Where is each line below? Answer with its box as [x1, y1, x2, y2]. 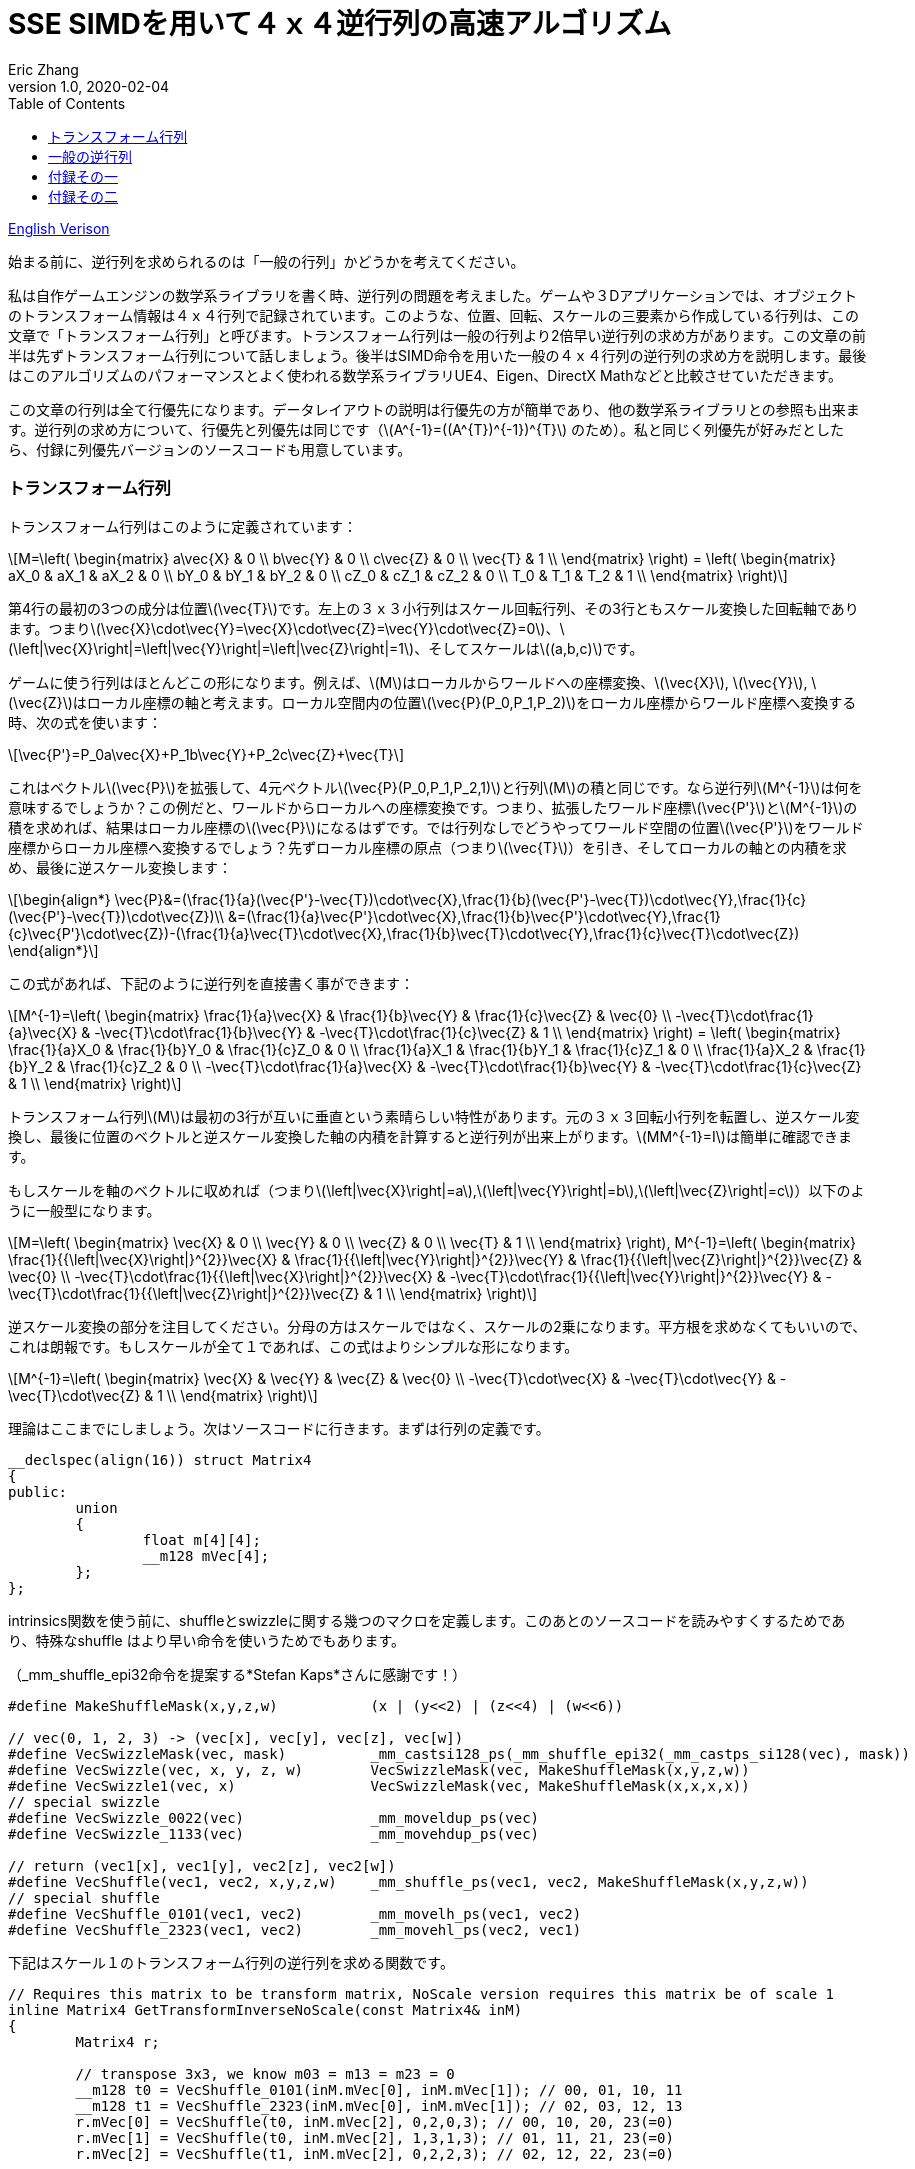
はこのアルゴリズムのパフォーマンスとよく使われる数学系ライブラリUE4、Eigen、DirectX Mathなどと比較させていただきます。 [8, 366, 843, 384]
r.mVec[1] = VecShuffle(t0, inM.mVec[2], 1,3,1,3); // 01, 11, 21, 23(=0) [75, 2129, 674, 2146]
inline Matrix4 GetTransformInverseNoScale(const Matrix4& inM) [8, 2001, 523, 2018]
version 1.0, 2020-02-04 [8, 77, 170, 95]
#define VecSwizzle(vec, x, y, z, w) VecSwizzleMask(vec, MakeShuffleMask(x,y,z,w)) [8, 1761, 750, 1778]
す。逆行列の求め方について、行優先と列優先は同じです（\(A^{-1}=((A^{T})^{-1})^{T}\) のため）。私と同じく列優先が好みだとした [8, 420, 844, 438]
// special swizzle [8, 1793, 160, 1810]
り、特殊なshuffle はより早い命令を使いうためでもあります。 [8, 1631, 406, 1649]
